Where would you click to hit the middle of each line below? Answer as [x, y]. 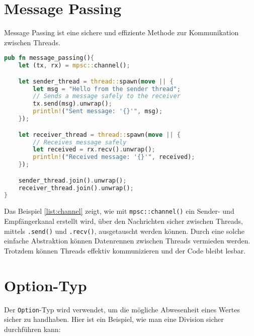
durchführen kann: [32, 329]
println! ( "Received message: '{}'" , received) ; [114, 157]
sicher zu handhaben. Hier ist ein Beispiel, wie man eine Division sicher [114, 319]
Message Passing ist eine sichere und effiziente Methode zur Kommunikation [121, 32]
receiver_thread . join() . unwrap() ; [76, 188]
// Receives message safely [80, 142]
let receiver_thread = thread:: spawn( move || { [99, 135]
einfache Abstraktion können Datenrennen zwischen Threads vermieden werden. [127, 241]
